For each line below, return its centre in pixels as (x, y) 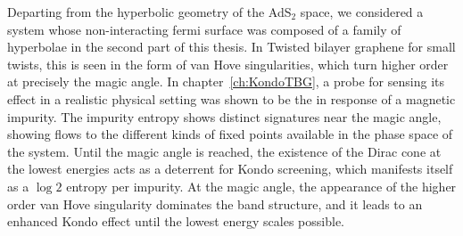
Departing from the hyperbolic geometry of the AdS (149, 12)
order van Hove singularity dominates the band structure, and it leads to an (215, 203)
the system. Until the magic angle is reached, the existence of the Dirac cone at (224, 151)
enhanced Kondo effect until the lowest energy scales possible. (176, 221)
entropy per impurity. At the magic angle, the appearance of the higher (261, 186)
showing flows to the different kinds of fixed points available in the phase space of (230, 134)
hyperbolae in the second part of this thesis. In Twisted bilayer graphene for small (231, 47)
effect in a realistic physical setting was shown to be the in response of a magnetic (231, 98)
